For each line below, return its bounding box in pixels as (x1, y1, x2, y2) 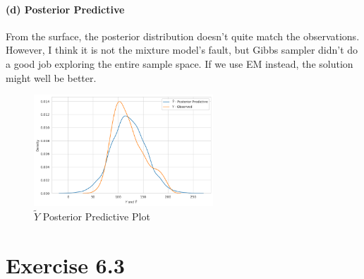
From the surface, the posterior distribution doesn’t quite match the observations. (6, 28, 360, 43)
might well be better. (6, 70, 97, 85)
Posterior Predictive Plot (42, 208, 150, 223)
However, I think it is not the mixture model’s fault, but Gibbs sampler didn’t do (6, 42, 358, 57)
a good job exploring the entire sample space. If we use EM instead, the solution (6, 56, 353, 71)
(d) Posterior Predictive (6, 1, 125, 16)
